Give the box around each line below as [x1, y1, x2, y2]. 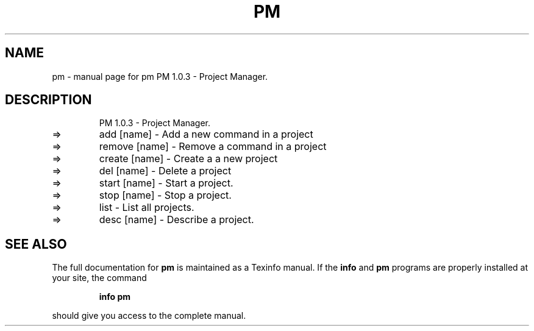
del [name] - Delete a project [99, 165, 232, 177]
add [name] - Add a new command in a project [99, 128, 313, 141]
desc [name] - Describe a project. [99, 213, 254, 226]
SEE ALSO [5, 236, 67, 252]
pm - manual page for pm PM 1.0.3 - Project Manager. [52, 71, 268, 82]
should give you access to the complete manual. [52, 310, 246, 321]
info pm [99, 291, 131, 302]
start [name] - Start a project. [99, 177, 233, 190]
